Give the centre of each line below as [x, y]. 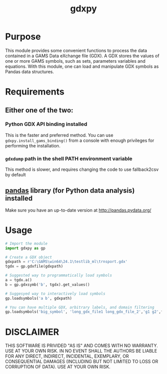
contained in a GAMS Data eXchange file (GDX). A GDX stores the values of [82, 56]
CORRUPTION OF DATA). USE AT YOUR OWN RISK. [58, 367]
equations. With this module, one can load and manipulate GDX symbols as [82, 66]
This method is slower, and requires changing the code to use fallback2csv [82, 169]
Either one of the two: [39, 110]
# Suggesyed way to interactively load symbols [55, 294]
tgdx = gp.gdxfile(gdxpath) [34, 266]
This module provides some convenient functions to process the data [76, 50]
